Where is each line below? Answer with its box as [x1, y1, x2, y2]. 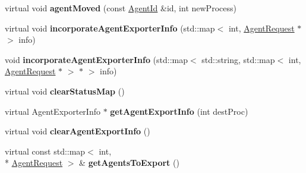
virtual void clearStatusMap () [5, 84, 125, 97]
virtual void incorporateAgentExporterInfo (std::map [5, 21, 215, 34]
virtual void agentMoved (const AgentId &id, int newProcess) [5, 2, 236, 14]
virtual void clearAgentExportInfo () [5, 125, 150, 137]
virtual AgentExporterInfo [5, 105, 100, 117]
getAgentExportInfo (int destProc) [110, 105, 248, 117]
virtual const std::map [5, 144, 86, 157]
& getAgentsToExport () [79, 156, 179, 169]
